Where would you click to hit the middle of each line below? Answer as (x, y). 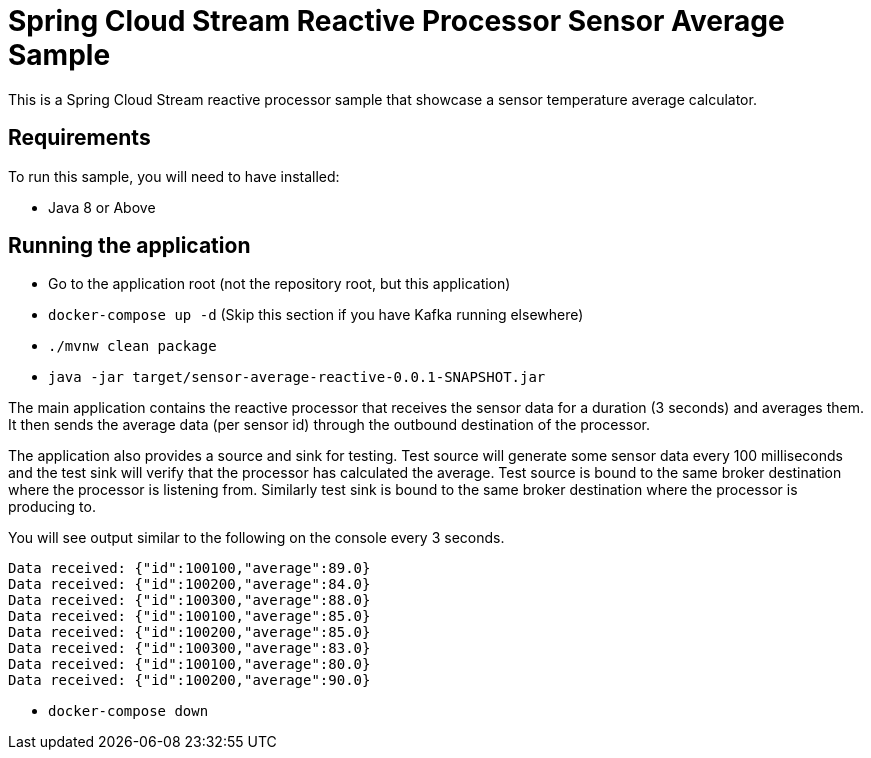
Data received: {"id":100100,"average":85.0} (189, 616)
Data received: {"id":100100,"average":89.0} (189, 568)
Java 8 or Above (102, 207)
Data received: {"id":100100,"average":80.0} (189, 664)
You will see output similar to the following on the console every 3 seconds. (256, 538)
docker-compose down (128, 711)
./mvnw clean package (132, 346)
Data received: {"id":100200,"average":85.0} (189, 632)
